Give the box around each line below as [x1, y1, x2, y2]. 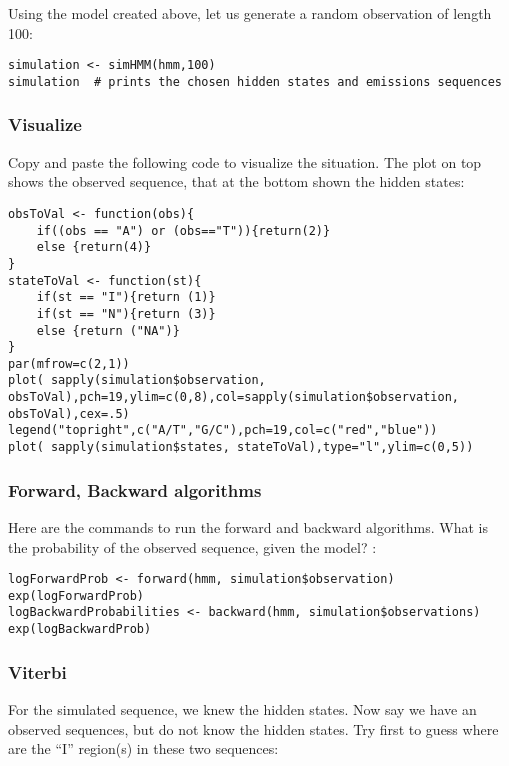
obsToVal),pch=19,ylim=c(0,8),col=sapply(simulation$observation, [8, 390, 460, 405]
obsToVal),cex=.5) [8, 406, 130, 421]
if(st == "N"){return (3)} [36, 306, 216, 321]
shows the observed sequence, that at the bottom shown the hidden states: [8, 171, 465, 192]
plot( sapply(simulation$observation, [8, 373, 266, 388]
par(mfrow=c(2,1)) [8, 356, 130, 371]
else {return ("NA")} [36, 323, 180, 338]
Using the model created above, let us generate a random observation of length [8, 3, 492, 23]
